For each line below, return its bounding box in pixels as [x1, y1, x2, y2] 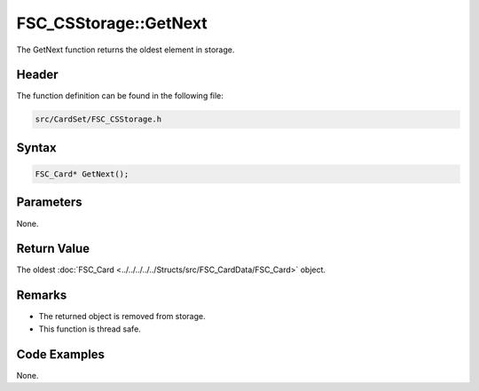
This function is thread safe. [38, 324, 141, 334]
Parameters [16, 195, 82, 210]
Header [16, 67, 59, 82]
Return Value [16, 241, 90, 256]
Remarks [16, 288, 67, 303]
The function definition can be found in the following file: [16, 90, 224, 101]
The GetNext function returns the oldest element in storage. [16, 44, 235, 55]
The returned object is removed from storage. [38, 311, 206, 322]
